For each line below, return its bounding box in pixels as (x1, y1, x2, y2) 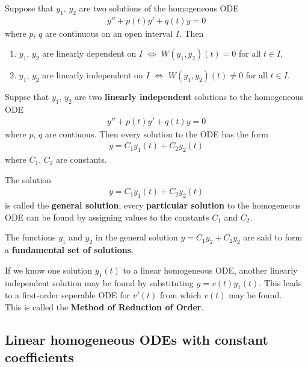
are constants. (56, 153, 107, 166)
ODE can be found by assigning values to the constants (5, 210, 209, 223)
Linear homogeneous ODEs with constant (5, 330, 268, 349)
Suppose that (5, 2, 54, 14)
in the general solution (95, 231, 178, 243)
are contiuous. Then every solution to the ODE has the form (45, 127, 268, 140)
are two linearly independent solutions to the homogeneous (75, 90, 303, 103)
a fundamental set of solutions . (5, 243, 134, 256)
